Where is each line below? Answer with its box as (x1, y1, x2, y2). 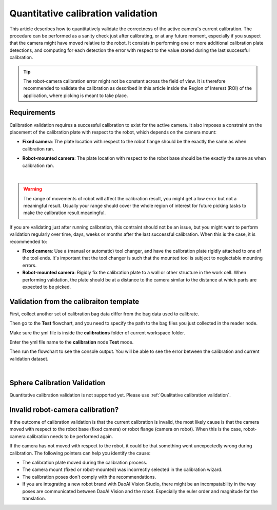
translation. (22, 495, 46, 501)
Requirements (9, 108, 56, 117)
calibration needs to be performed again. (26, 433, 113, 439)
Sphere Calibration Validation (9, 379, 105, 387)
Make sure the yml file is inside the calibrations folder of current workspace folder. (9, 329, 185, 336)
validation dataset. (9, 355, 49, 362)
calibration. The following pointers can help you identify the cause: (9, 450, 151, 456)
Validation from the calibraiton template (9, 297, 140, 306)
